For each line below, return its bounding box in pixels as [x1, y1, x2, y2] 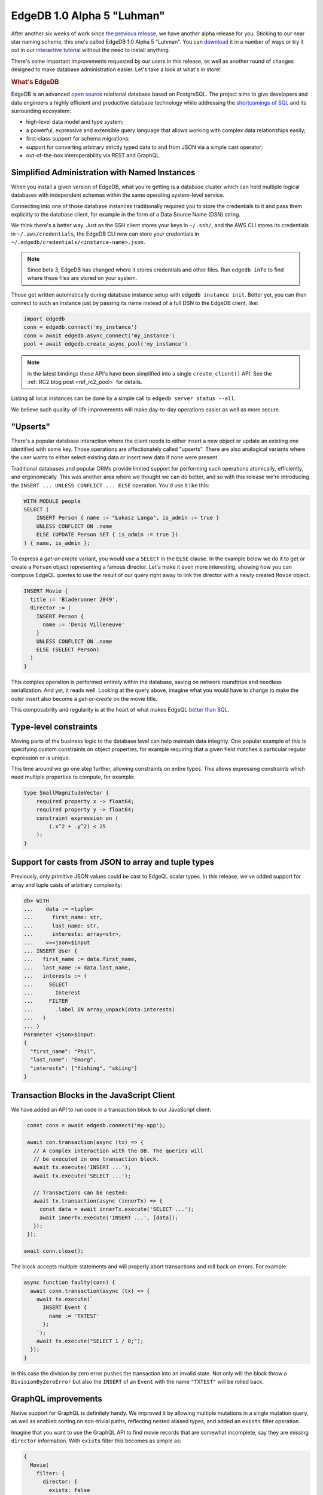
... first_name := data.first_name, [23, 956, 138, 963]
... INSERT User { [23, 948, 78, 954]
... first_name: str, [23, 914, 103, 921]
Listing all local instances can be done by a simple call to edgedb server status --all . [11, 395, 236, 402]
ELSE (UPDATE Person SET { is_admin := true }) [36, 531, 179, 538]
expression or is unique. [11, 754, 71, 761]
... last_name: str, [23, 922, 100, 929]
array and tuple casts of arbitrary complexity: [11, 881, 123, 888]
